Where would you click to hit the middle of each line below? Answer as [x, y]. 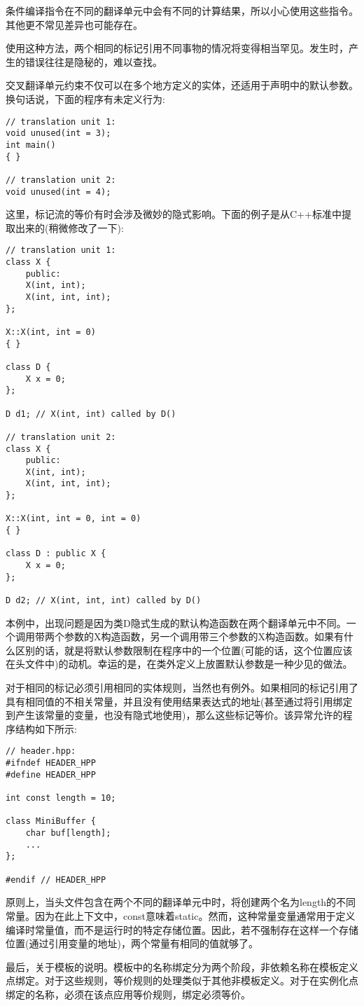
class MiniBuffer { [51, 821]
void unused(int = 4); [58, 192]
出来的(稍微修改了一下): [69, 227]
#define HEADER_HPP [51, 774]
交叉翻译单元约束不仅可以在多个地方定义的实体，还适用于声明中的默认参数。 [182, 85]
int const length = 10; [61, 798]
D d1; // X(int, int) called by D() [91, 414]
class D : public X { [56, 554]
